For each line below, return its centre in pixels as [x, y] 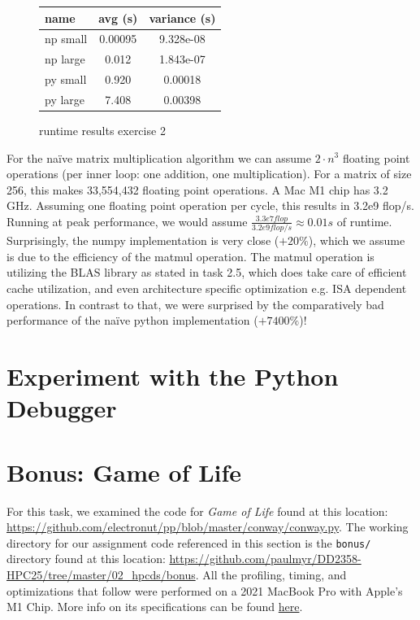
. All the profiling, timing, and [271, 574]
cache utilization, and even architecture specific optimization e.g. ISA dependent [207, 288]
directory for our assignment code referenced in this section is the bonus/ [189, 542]
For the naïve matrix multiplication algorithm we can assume [159, 157]
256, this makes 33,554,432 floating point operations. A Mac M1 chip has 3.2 [197, 189]
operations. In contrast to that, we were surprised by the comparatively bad [195, 304]
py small [66, 79]
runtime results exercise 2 [102, 130]
